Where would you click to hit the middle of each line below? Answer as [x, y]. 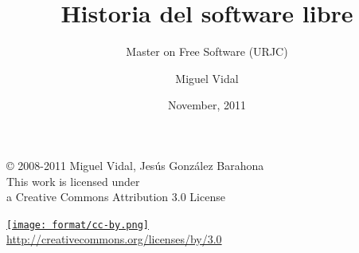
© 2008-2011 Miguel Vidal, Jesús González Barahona [135, 165]
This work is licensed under [73, 181]
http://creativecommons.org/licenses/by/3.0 [114, 239]
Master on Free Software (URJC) [207, 51]
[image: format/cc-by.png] [78, 225]
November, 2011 [207, 105]
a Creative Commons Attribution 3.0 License [116, 197]
